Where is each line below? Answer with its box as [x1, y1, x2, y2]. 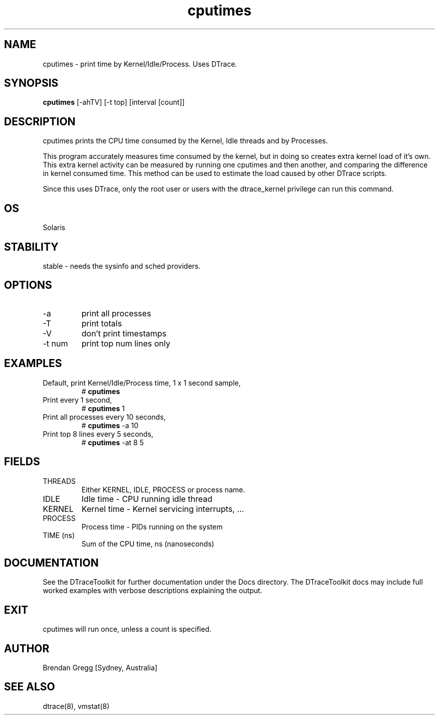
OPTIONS [4, 279, 52, 292]
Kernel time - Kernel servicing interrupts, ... [81, 503, 244, 514]
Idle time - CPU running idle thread [81, 493, 212, 504]
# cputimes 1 [81, 404, 125, 413]
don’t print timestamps [81, 328, 166, 338]
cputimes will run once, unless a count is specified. [43, 625, 211, 634]
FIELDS [4, 455, 40, 468]
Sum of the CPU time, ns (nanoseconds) [81, 539, 214, 548]
